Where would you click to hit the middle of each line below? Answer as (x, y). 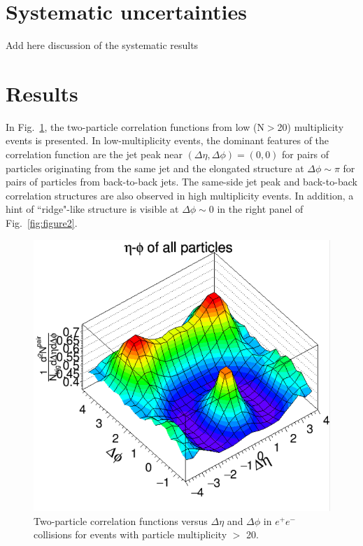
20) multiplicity (311, 126)
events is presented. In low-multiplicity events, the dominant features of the (168, 140)
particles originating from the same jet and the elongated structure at (155, 168)
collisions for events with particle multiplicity (130, 534)
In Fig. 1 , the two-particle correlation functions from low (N (135, 126)
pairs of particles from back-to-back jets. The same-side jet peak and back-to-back (181, 182)
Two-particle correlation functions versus (121, 520)
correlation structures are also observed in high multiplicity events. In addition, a (180, 195)
